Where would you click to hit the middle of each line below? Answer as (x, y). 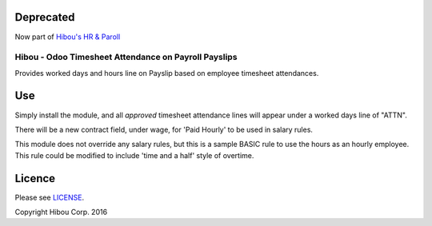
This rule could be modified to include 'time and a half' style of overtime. (134, 155)
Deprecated (45, 17)
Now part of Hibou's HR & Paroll (68, 37)
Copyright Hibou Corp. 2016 (61, 212)
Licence (35, 178)
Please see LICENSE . (49, 197)
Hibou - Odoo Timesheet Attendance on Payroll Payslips (126, 57)
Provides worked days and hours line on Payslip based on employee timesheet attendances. (167, 73)
